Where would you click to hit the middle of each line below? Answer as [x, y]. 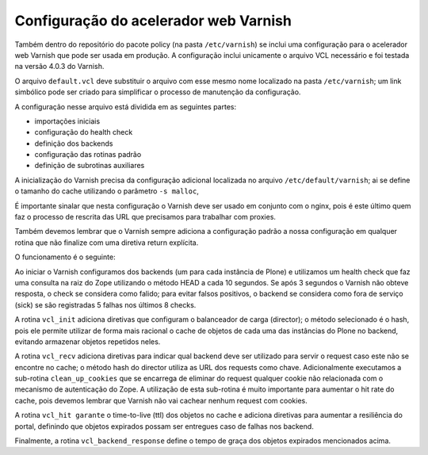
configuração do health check [84, 132]
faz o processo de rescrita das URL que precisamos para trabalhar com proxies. [145, 217]
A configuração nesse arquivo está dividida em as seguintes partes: [126, 106]
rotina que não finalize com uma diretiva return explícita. [107, 243]
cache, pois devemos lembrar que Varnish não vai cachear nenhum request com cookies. [161, 400]
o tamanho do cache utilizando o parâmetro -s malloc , [107, 191]
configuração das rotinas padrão [88, 155]
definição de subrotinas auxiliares [90, 166]
